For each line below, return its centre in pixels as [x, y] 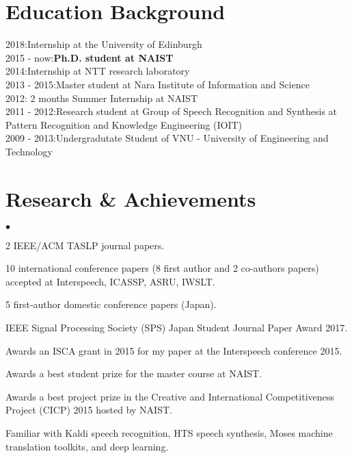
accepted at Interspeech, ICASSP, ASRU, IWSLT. [110, 281]
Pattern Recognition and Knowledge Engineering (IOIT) [124, 124]
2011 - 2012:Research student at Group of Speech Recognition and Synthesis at [172, 111]
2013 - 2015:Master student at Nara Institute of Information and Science [158, 84]
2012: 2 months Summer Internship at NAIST [102, 98]
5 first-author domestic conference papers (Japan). [111, 304]
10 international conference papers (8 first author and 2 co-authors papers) [162, 268]
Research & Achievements [131, 198]
